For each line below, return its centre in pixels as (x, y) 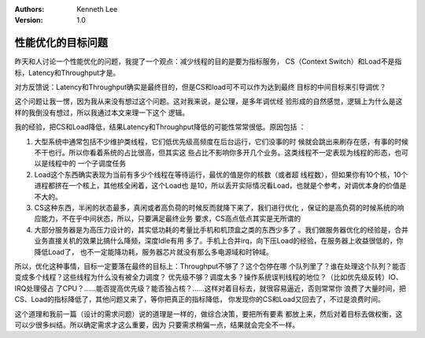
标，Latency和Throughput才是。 (67, 72)
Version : (29, 20)
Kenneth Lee (97, 9)
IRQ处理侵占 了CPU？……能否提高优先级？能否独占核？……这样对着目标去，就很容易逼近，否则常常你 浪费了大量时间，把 (211, 288)
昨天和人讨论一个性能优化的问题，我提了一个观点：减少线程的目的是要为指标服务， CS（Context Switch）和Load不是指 (208, 61)
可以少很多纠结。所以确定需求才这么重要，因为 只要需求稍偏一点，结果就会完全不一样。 (157, 325)
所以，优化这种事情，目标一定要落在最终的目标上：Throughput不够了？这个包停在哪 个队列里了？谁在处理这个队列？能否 (211, 266)
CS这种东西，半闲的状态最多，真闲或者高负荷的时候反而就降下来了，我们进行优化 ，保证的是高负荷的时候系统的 (216, 207)
